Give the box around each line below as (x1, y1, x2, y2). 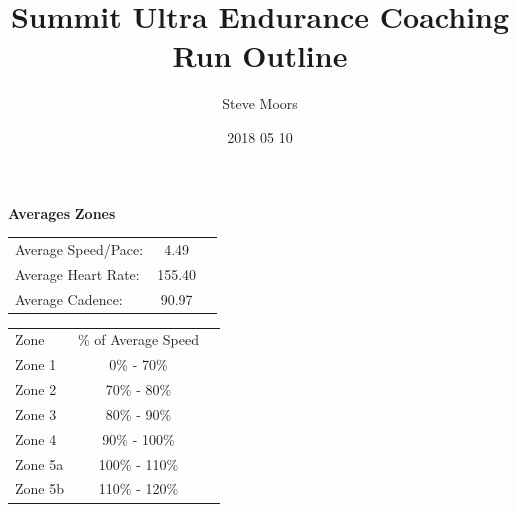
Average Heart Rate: (15, 263, 140, 284)
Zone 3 (15, 403, 57, 424)
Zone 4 (15, 428, 57, 449)
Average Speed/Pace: (15, 238, 144, 259)
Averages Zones (8, 202, 116, 223)
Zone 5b (15, 478, 64, 499)
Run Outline (172, 35, 348, 76)
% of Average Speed (78, 329, 199, 350)
